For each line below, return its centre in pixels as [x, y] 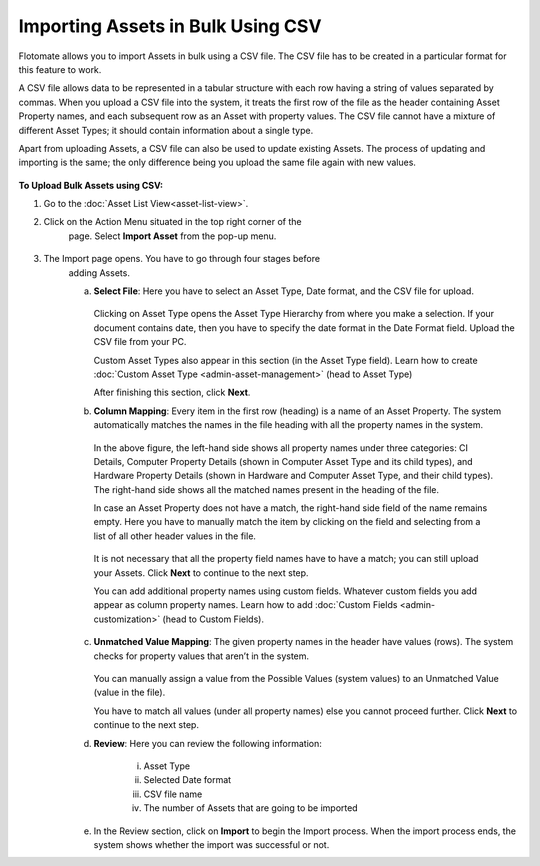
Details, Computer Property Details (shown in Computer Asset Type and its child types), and [283, 461]
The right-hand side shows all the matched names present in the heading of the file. [266, 489]
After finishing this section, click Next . [172, 392]
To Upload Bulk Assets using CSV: [91, 185]
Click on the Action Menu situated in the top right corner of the [172, 222]
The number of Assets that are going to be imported [251, 808]
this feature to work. [60, 69]
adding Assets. [99, 272]
